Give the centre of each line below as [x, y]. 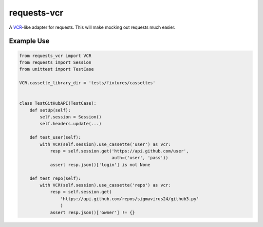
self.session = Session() [71, 117]
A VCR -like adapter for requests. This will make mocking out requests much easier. [92, 27]
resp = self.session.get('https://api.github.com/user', [119, 151]
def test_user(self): [55, 137]
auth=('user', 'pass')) [140, 158]
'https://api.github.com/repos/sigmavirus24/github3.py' [130, 199]
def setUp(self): [50, 110]
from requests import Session [55, 62]
